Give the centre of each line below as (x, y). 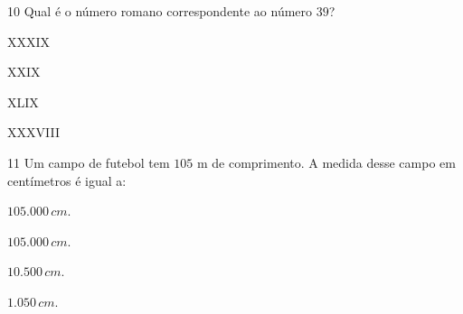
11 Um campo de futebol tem (89, 162)
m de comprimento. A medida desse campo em (326, 162)
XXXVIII (33, 132)
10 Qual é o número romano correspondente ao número (160, 11)
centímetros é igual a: (67, 180)
